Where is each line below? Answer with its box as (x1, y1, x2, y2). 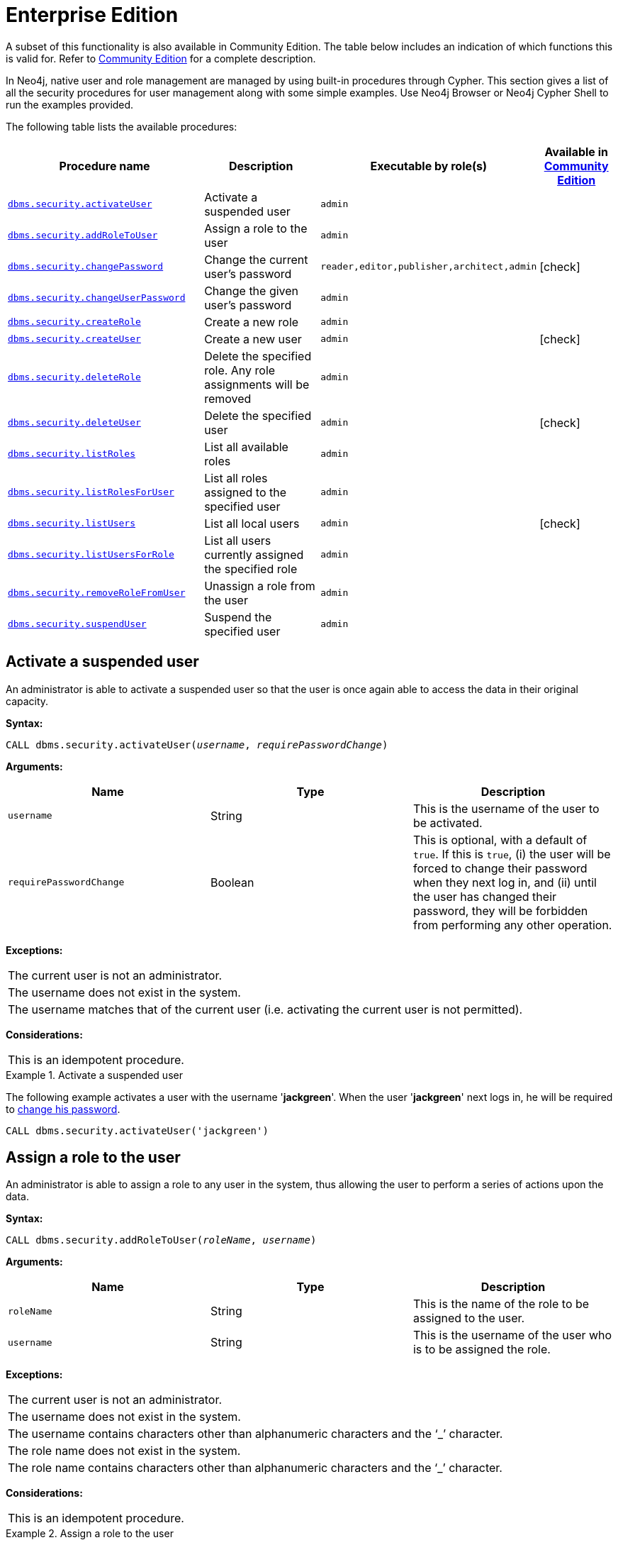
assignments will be (204, 377, 310, 392)
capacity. (6, 694, 49, 707)
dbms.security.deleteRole (8, 372, 141, 383)
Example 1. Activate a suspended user (6, 1068, 183, 1081)
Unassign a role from (204, 578, 315, 593)
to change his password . (6, 1102, 120, 1115)
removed (204, 391, 252, 406)
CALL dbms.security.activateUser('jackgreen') (6, 1124, 269, 1136)
